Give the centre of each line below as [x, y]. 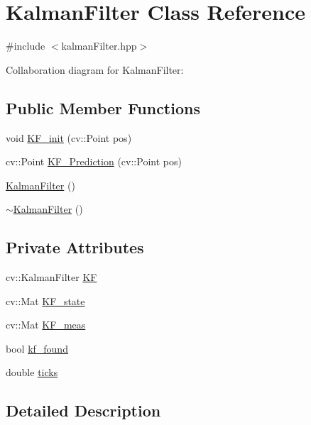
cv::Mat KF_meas [46, 325]
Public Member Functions [103, 107]
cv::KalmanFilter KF [51, 277]
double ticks [32, 372]
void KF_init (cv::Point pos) [69, 137]
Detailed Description [83, 410]
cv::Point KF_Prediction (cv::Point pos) [94, 161]
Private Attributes [75, 247]
